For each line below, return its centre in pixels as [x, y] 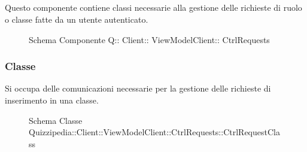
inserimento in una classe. [52, 100]
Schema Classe [56, 120]
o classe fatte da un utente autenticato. [77, 19]
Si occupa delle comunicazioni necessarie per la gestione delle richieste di [138, 88]
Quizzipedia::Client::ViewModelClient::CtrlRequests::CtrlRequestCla [154, 132]
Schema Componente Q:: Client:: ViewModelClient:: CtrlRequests [149, 39]
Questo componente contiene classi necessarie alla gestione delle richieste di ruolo [153, 7]
